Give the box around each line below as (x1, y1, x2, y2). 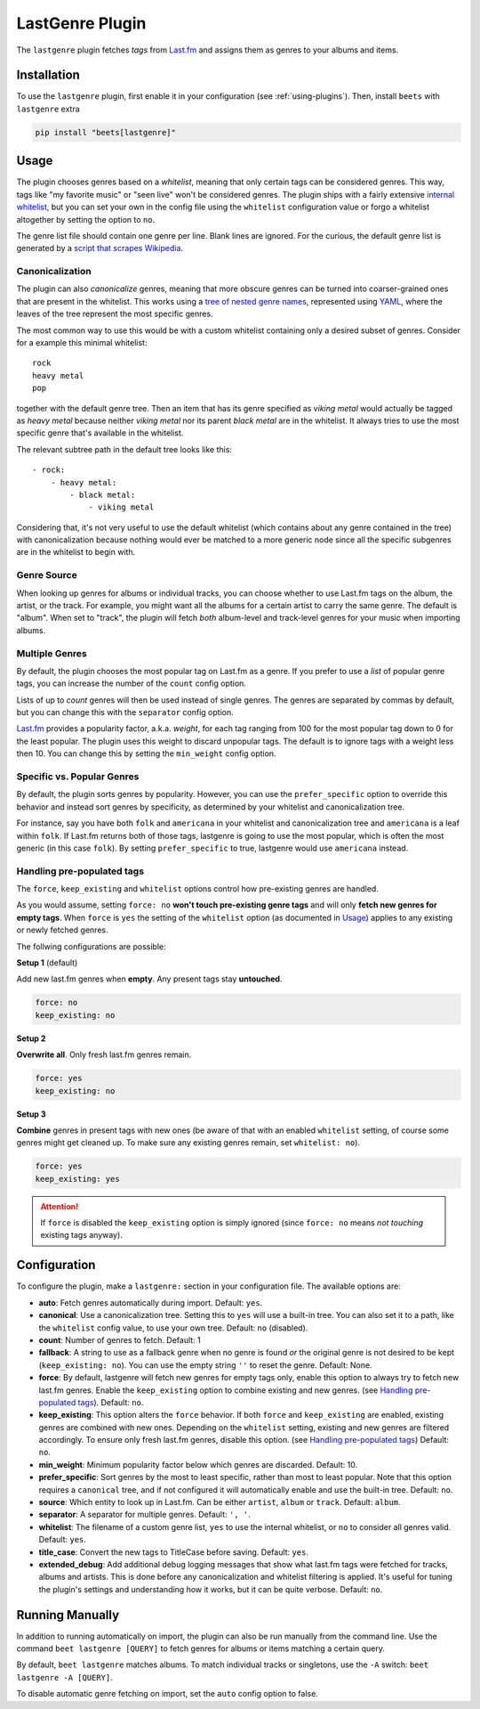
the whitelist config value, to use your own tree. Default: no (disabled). (38, 1322, 308, 1333)
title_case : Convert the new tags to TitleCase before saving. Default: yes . (38, 1546, 308, 1558)
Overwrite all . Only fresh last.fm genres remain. (16, 1049, 192, 1060)
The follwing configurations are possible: (16, 940, 166, 952)
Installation (16, 68, 80, 83)
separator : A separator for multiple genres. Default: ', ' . (38, 1510, 251, 1520)
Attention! (40, 1200, 79, 1211)
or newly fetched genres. (16, 924, 108, 935)
